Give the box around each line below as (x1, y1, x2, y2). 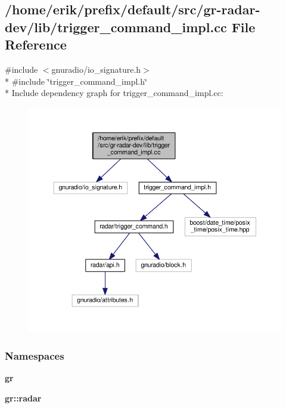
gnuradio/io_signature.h (51, 63, 141, 75)
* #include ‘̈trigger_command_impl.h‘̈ (5, 75, 147, 87)
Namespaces (5, 348, 64, 363)
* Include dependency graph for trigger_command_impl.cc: (5, 86, 223, 99)
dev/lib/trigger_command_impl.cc (5, 17, 227, 36)
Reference (5, 35, 67, 54)
